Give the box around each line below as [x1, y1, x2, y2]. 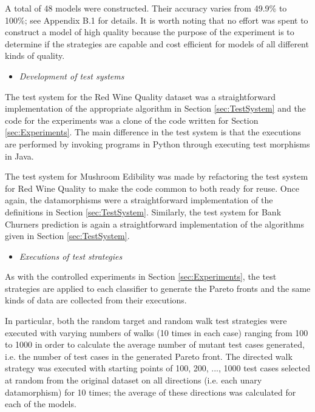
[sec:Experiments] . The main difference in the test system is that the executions [5, 126, 301, 138]
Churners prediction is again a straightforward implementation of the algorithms [5, 217, 304, 230]
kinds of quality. [5, 49, 65, 62]
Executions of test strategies [19, 249, 123, 262]
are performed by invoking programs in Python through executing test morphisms [5, 137, 310, 150]
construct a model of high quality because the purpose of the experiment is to [5, 25, 294, 38]
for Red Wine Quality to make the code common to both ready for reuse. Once [5, 181, 299, 194]
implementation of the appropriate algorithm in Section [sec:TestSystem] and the [5, 102, 306, 115]
